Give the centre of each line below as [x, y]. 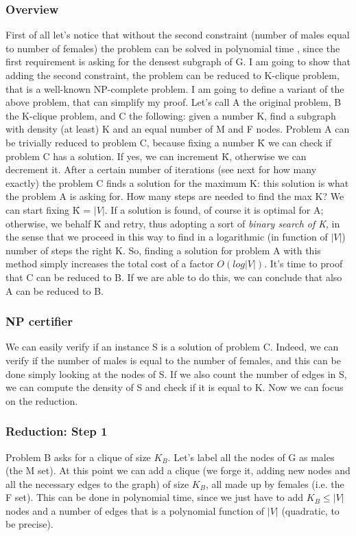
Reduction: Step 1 [57, 431]
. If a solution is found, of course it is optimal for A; [214, 209]
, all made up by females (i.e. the [275, 483]
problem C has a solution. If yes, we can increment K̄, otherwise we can [156, 156]
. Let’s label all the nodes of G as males [251, 457]
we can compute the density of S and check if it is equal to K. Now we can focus [175, 387]
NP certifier [39, 321]
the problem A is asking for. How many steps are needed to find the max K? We [175, 196]
